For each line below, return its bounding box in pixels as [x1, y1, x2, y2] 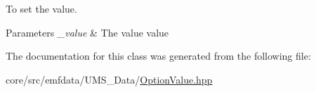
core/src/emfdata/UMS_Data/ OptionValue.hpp [6, 72, 213, 86]
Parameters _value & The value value [6, 25, 169, 39]
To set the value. [6, 1, 77, 15]
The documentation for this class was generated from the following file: [6, 48, 311, 63]
